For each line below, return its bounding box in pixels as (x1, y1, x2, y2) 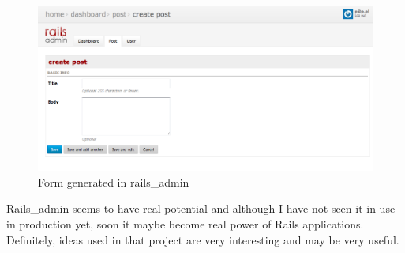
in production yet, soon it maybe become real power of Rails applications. (6, 215, 364, 232)
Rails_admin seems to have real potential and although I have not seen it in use (6, 200, 396, 217)
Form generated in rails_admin (38, 173, 189, 190)
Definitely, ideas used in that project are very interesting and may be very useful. (6, 231, 399, 247)
